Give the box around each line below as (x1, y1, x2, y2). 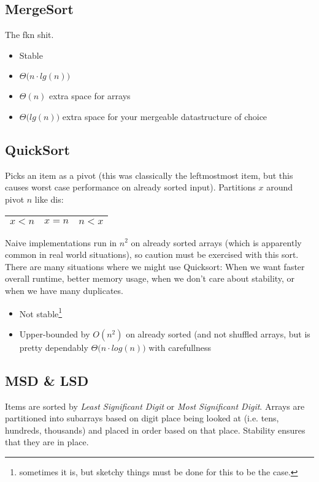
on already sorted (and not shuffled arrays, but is (126, 327, 310, 340)
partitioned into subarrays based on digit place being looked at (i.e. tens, (5, 412, 279, 424)
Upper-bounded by (19, 327, 90, 340)
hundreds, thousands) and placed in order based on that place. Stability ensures (5, 423, 306, 436)
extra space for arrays (49, 89, 131, 102)
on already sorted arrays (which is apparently (131, 236, 302, 249)
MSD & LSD (5, 371, 89, 390)
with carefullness (148, 341, 211, 353)
